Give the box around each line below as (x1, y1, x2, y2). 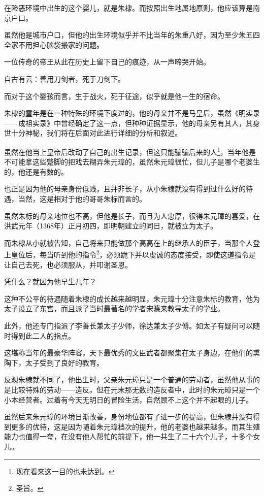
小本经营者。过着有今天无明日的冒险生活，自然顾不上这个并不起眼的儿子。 (4, 394, 253, 405)
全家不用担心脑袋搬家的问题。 (4, 39, 104, 50)
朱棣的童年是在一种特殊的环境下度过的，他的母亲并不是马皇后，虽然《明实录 (4, 108, 260, 118)
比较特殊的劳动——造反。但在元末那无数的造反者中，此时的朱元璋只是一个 (11, 384, 260, 394)
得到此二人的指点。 (11, 330, 75, 341)
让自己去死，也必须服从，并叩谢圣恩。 (4, 259, 132, 270)
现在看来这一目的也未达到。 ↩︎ (16, 466, 115, 476)
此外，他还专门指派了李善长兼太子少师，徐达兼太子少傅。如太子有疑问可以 (4, 320, 253, 330)
